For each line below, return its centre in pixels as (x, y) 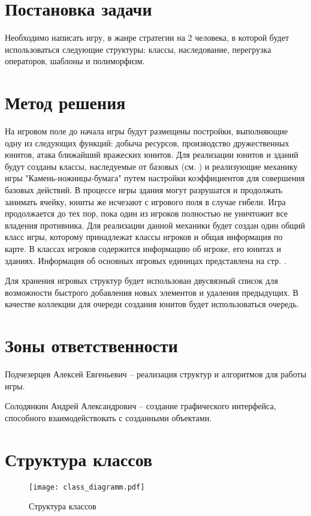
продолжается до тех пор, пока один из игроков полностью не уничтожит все (146, 213)
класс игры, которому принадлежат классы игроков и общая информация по (144, 237)
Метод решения (65, 102)
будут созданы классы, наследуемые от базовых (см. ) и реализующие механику (151, 166)
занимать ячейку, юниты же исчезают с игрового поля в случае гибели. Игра (145, 201)
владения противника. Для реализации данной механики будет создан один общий (155, 225)
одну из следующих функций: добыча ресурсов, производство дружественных (147, 142)
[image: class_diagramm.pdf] (87, 487)
